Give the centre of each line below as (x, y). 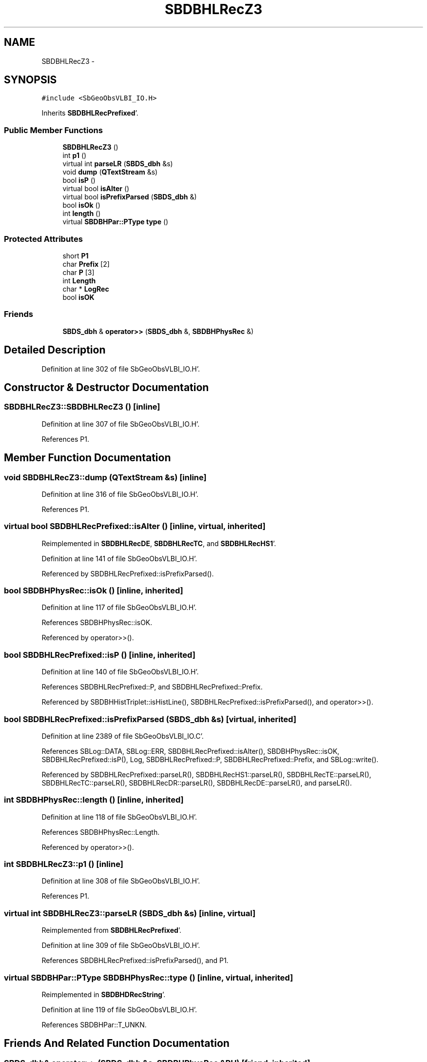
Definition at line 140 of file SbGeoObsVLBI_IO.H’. (120, 672)
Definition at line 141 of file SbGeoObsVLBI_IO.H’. (119, 558)
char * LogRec (86, 289)
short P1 (76, 256)
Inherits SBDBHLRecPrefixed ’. (90, 113)
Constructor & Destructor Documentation (107, 387)
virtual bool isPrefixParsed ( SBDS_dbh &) (130, 197)
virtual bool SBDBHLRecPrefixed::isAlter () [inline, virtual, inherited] (135, 526)
